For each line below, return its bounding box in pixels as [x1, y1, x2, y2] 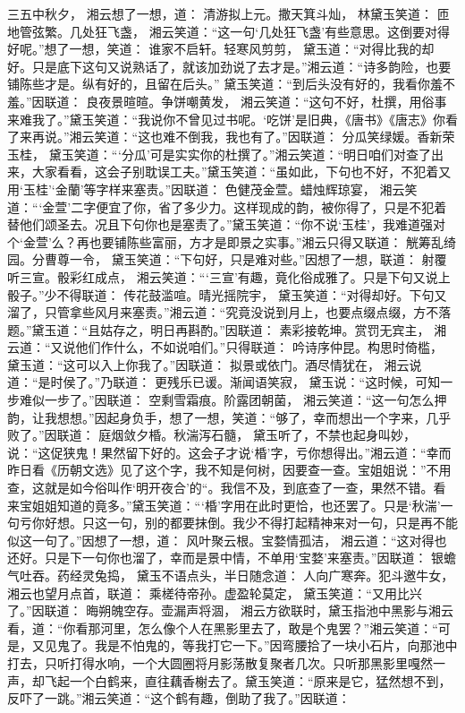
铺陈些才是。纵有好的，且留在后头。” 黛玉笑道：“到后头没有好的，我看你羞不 [7, 74, 455, 93]
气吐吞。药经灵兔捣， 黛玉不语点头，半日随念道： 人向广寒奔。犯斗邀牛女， [7, 566, 454, 584]
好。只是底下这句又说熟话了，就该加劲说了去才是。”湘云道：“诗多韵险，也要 [7, 56, 452, 75]
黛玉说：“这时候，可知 [309, 373, 441, 391]
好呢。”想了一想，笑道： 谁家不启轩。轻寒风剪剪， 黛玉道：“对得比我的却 [7, 39, 435, 58]
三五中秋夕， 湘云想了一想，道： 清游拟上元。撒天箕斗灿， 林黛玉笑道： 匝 [7, 4, 450, 22]
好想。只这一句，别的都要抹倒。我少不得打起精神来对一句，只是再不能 [44, 513, 458, 532]
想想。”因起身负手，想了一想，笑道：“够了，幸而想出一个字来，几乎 [56, 408, 452, 426]
